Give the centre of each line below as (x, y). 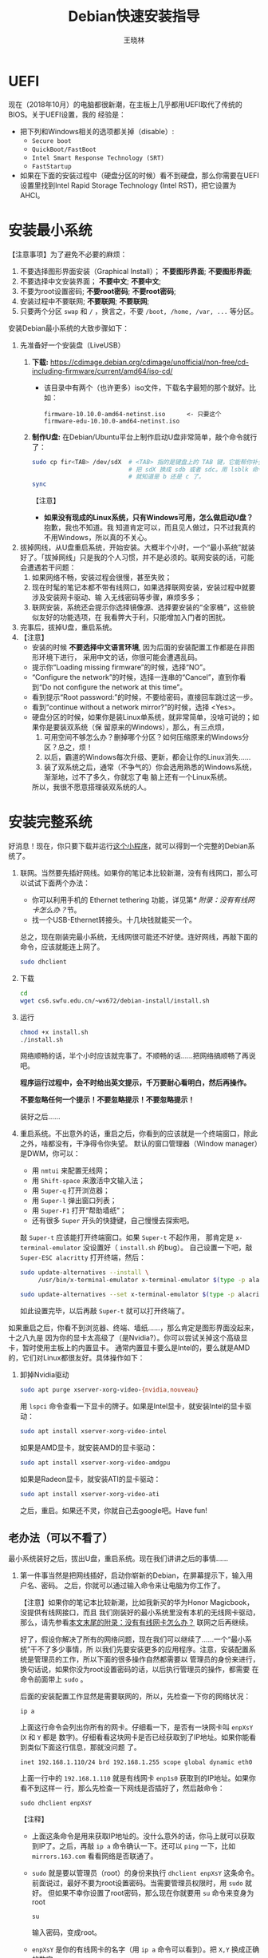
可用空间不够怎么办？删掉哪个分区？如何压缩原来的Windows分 (146, 737)
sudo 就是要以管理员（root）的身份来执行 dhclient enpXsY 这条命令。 (145, 1873)
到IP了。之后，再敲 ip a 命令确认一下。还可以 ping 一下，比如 (134, 1846)
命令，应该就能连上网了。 (62, 947)
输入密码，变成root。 (67, 1932)
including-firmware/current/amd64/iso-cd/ (102, 371)
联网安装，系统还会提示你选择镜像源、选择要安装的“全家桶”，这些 (140, 607)
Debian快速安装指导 (134, 16)
